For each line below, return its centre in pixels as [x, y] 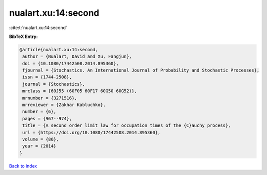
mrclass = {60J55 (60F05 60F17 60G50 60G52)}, [80, 91]
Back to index [23, 166]
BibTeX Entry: [23, 36]
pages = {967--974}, [47, 119]
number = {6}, [39, 112]
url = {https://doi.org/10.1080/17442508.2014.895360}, [91, 132]
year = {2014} [39, 146]
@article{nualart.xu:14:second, [59, 50]
